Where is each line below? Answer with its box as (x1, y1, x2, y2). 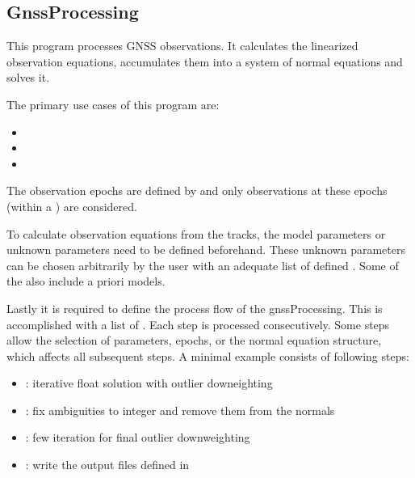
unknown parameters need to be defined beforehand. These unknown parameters (6, 241, 405, 258)
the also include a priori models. (6, 273, 166, 290)
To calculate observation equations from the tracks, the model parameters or (6, 225, 386, 242)
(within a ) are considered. (6, 197, 137, 214)
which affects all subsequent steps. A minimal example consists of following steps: (6, 347, 409, 364)
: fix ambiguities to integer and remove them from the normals (25, 401, 335, 418)
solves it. (6, 69, 50, 86)
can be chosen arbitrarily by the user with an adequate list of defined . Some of (6, 256, 399, 273)
